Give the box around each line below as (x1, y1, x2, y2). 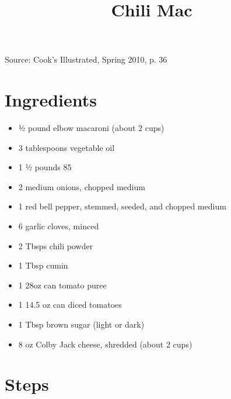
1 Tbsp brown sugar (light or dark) (18, 318, 145, 331)
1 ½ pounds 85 (18, 161, 72, 173)
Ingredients (5, 88, 97, 112)
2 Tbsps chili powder (18, 239, 93, 252)
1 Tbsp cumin (18, 259, 68, 271)
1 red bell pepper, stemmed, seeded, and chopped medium (18, 200, 226, 212)
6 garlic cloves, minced (18, 220, 99, 232)
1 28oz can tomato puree (18, 278, 107, 291)
